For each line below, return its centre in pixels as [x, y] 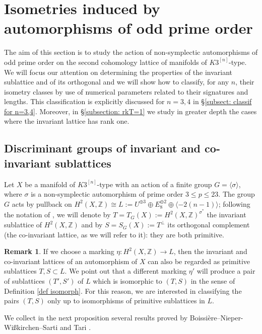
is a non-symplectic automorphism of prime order [107, 194]
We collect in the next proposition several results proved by [96, 317]
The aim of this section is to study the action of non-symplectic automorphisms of [131, 52]
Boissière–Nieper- [216, 317]
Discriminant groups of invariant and [103, 148]
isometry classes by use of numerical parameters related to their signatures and [126, 91]
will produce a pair [226, 271]
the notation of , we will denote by [57, 215]
